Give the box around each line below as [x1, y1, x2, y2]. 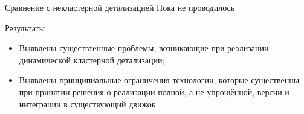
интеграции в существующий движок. [19, 97, 158, 110]
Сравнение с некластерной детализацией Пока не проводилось [5, 1, 235, 13]
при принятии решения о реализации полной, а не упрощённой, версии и [19, 85, 289, 98]
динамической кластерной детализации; [19, 53, 165, 66]
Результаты [5, 21, 45, 34]
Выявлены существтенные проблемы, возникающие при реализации [19, 42, 269, 54]
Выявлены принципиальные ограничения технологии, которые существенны [19, 74, 300, 86]
